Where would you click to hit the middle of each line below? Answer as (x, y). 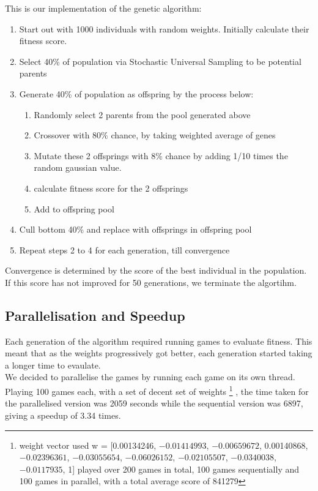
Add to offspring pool (74, 208)
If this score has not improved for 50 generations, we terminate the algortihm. (151, 282)
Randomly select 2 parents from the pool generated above (142, 114)
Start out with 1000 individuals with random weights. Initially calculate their (164, 28)
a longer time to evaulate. (53, 365)
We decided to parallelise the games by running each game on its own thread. (150, 377)
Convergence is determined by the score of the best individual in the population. (156, 270)
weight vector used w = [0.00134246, (88, 445)
